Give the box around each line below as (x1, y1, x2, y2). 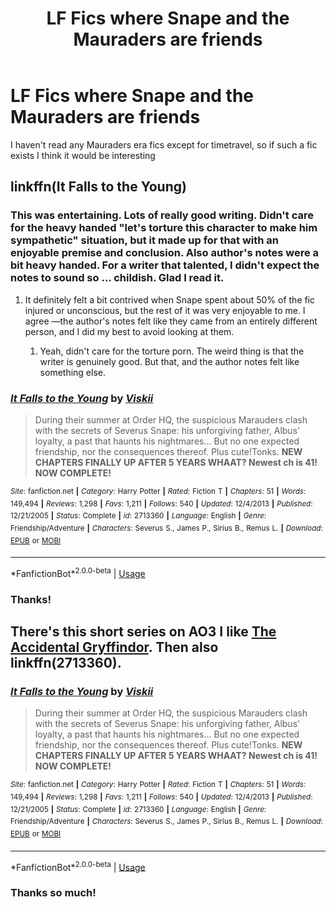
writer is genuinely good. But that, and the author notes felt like (39, 355, 300, 367)
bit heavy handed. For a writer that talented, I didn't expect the (10, 258, 320, 272)
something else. (39, 366, 106, 378)
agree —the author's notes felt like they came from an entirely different (24, 315, 318, 327)
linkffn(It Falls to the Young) (10, 178, 187, 196)
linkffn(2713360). (10, 655, 122, 672)
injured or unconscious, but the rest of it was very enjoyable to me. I (24, 304, 306, 316)
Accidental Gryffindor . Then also (10, 639, 219, 656)
